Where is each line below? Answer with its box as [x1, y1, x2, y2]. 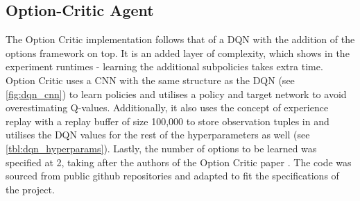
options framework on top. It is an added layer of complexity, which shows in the [6, 45, 350, 60]
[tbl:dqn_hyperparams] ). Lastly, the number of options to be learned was [6, 140, 317, 155]
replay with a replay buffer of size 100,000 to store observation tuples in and [6, 113, 329, 128]
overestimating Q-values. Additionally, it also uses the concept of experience [6, 100, 329, 115]
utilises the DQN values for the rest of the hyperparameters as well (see [6, 127, 310, 142]
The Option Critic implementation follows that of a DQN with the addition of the [6, 32, 355, 47]
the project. [6, 182, 55, 196]
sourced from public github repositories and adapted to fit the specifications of [6, 168, 339, 183]
